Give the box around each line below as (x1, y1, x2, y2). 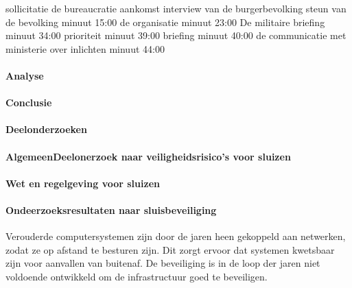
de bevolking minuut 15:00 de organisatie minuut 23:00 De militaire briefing (5, 14, 325, 29)
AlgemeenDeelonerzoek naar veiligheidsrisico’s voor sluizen (5, 149, 291, 163)
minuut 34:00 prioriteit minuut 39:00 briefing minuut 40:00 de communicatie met (5, 28, 347, 43)
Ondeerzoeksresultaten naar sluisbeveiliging (5, 202, 217, 217)
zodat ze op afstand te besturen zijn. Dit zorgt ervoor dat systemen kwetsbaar (5, 242, 335, 256)
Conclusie (5, 95, 52, 110)
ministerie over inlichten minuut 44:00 (5, 41, 165, 56)
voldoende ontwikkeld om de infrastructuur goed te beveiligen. (5, 269, 268, 283)
